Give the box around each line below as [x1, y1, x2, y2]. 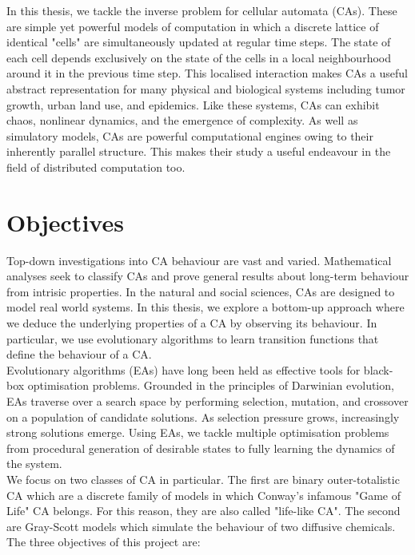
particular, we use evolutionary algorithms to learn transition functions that [6, 330, 379, 347]
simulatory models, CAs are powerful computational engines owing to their [6, 127, 373, 144]
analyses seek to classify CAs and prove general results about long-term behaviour [6, 268, 409, 284]
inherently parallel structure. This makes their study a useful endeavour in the [6, 143, 391, 160]
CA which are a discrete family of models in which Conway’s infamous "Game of [6, 486, 401, 503]
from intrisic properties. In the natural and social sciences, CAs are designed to [6, 283, 395, 299]
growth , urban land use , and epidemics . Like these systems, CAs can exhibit [6, 96, 380, 113]
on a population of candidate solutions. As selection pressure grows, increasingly [6, 408, 400, 425]
